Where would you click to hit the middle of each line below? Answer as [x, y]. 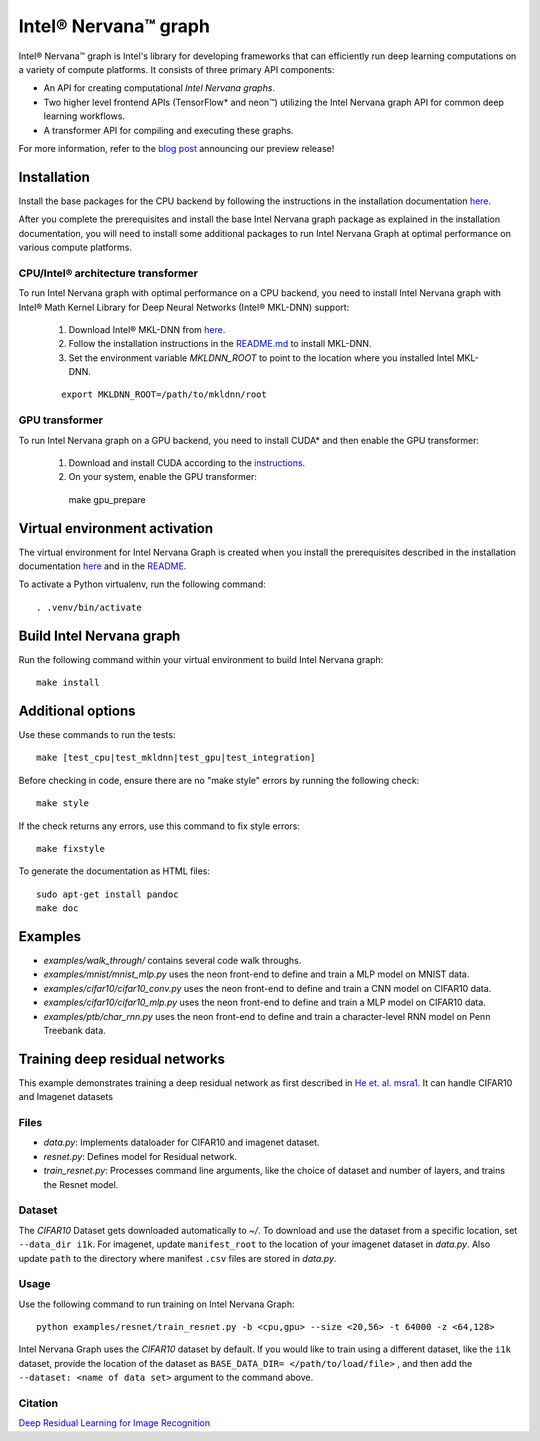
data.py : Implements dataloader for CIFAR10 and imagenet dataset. [181, 1142]
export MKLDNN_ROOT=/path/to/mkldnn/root [164, 394]
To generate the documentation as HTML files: [114, 871]
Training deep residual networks [121, 1058]
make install [68, 683]
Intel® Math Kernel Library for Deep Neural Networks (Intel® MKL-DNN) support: [184, 307]
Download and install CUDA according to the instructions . [187, 462]
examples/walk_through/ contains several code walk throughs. [172, 961]
